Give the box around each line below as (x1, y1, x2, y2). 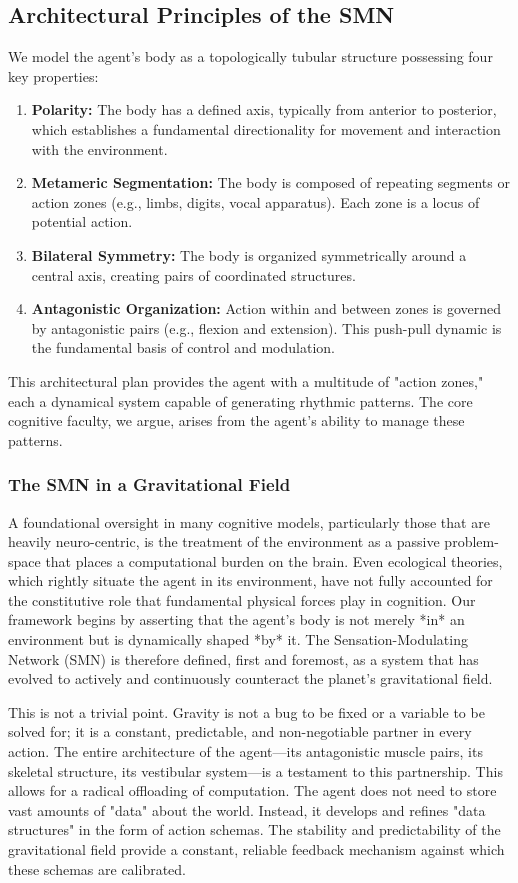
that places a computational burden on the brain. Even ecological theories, (45, 550, 503, 571)
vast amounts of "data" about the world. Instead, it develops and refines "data (8, 799, 486, 820)
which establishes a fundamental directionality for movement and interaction (31, 118, 501, 139)
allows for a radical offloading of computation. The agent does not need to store (8, 780, 497, 801)
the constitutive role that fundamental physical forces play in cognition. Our (8, 589, 476, 610)
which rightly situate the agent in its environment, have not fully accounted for (8, 570, 493, 591)
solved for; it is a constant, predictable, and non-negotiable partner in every (8, 721, 472, 742)
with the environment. (31, 138, 168, 159)
